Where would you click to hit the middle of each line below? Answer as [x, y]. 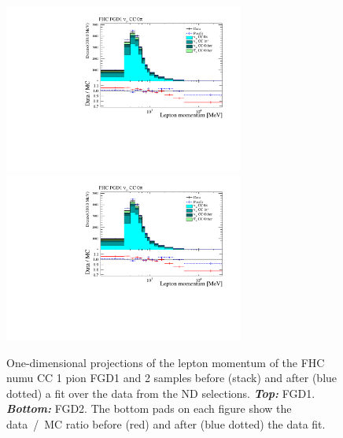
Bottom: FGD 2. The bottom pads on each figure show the [149, 408]
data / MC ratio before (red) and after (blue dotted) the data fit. [166, 424]
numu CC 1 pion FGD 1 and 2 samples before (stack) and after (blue [172, 378]
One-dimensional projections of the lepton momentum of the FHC [166, 362]
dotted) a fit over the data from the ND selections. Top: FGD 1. [161, 393]
